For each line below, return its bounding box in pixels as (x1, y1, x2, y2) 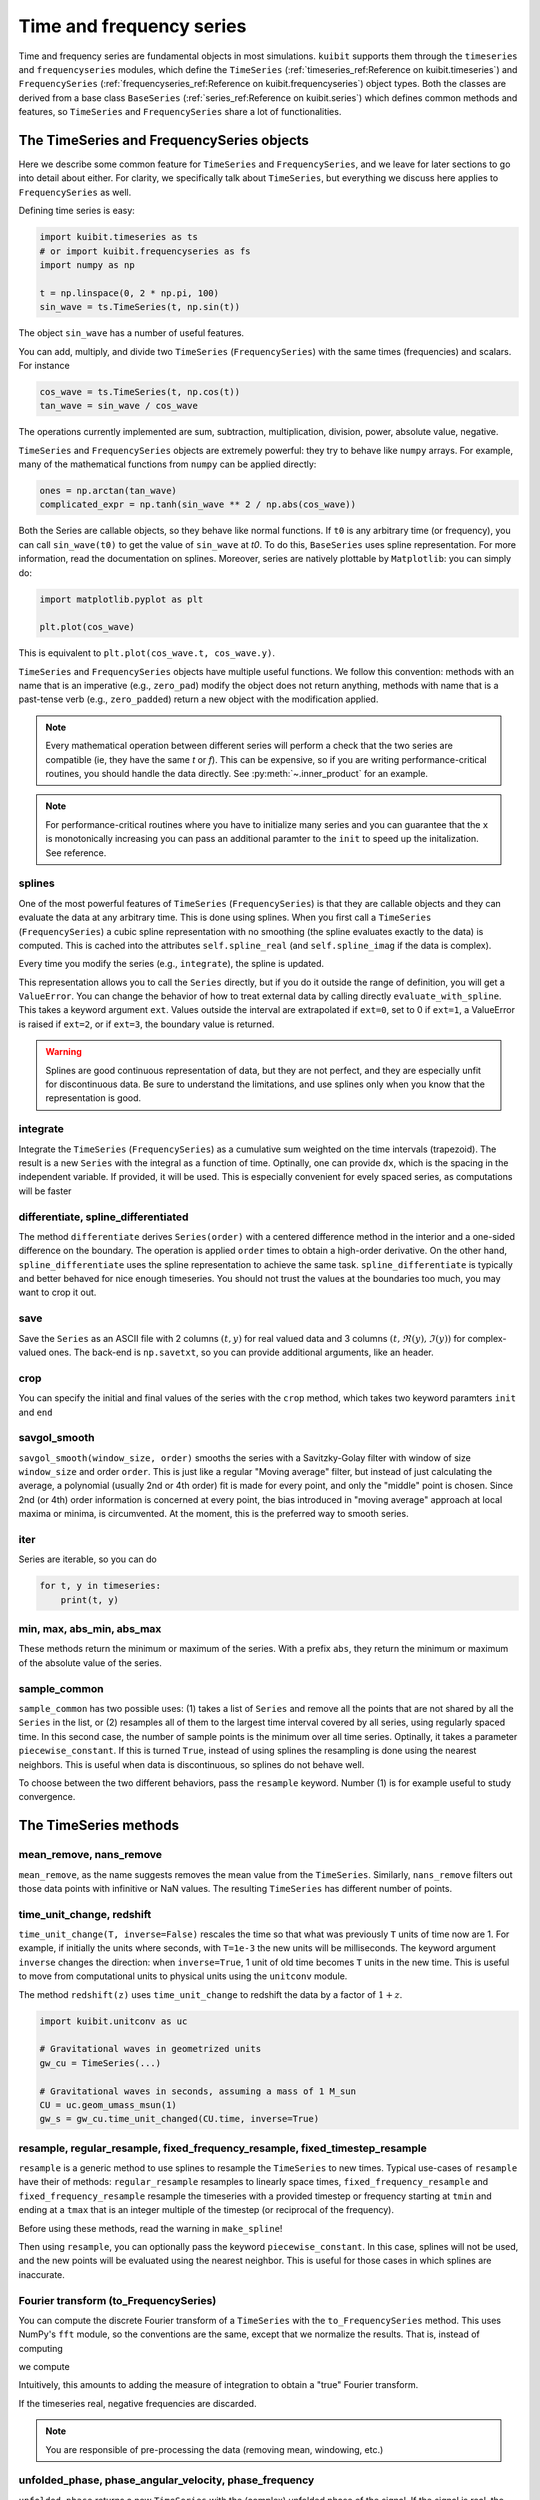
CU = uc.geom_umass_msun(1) (39, 2099, 177, 2110)
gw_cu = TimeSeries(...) (39, 2057, 162, 2069)
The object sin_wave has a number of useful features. (18, 327, 245, 339)
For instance (18, 359, 70, 371)
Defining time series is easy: (18, 205, 135, 217)
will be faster (18, 1185, 72, 1197)
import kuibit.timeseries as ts (39, 231, 199, 243)
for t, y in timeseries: (39, 1580, 162, 1592)
